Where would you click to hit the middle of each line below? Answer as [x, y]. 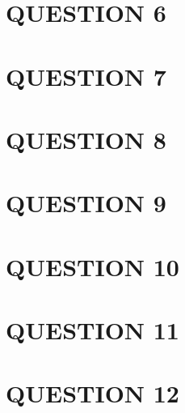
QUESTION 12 [92, 393]
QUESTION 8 [86, 139]
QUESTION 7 [86, 76]
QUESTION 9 [86, 203]
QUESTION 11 [92, 330]
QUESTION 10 [92, 266]
